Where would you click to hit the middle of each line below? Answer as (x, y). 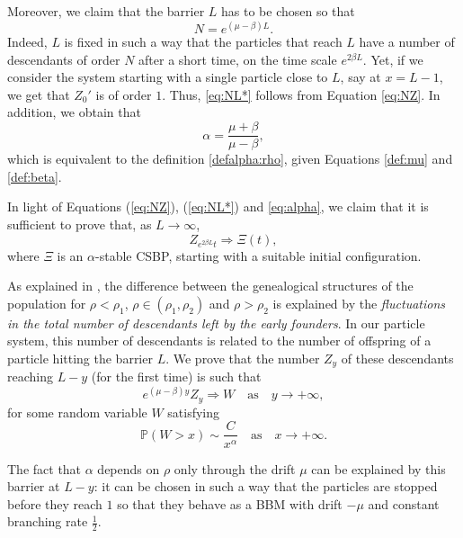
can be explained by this (378, 468)
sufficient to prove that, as (80, 224)
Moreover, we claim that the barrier (106, 11)
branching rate (48, 521)
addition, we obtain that (74, 112)
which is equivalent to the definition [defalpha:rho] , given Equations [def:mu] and (230, 159)
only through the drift (235, 468)
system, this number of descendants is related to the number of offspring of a (219, 341)
